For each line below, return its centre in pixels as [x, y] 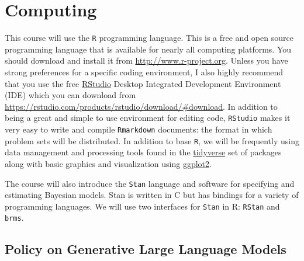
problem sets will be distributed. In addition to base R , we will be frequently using [152, 140]
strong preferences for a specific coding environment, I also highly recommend [144, 72]
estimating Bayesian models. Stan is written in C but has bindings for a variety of [152, 195]
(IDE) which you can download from [70, 95]
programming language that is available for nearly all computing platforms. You [148, 49]
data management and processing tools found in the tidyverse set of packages [143, 152]
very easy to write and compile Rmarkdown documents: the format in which [139, 129]
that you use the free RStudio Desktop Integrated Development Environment [143, 83]
